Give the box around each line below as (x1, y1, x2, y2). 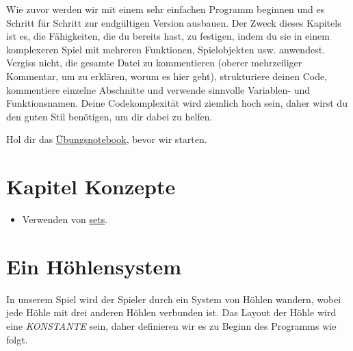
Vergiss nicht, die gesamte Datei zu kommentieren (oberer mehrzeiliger (6, 55, 302, 70)
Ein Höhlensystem (6, 252, 182, 280)
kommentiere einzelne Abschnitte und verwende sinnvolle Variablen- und (6, 82, 310, 96)
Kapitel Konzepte (6, 172, 176, 200)
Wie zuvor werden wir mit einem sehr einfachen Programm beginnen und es (6, 2, 325, 16)
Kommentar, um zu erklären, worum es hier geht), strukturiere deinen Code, (6, 68, 328, 83)
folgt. (6, 332, 28, 346)
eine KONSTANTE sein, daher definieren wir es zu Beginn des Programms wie (6, 318, 337, 333)
